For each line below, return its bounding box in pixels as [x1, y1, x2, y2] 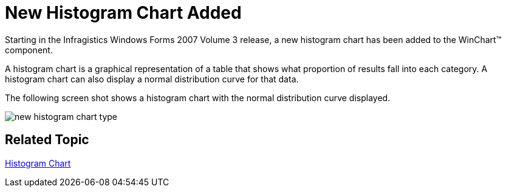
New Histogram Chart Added [5, 2, 242, 23]
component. [5, 44, 53, 55]
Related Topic [5, 132, 89, 148]
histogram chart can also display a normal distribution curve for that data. [5, 73, 299, 84]
